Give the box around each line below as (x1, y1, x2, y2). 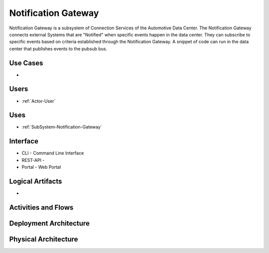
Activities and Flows (9, 203, 74, 212)
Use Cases (9, 59, 43, 67)
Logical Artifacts (9, 177, 62, 185)
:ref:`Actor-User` (21, 98, 56, 104)
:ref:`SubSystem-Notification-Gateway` (21, 124, 102, 130)
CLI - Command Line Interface (21, 150, 84, 156)
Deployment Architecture (9, 219, 90, 228)
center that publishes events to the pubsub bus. (9, 45, 108, 52)
